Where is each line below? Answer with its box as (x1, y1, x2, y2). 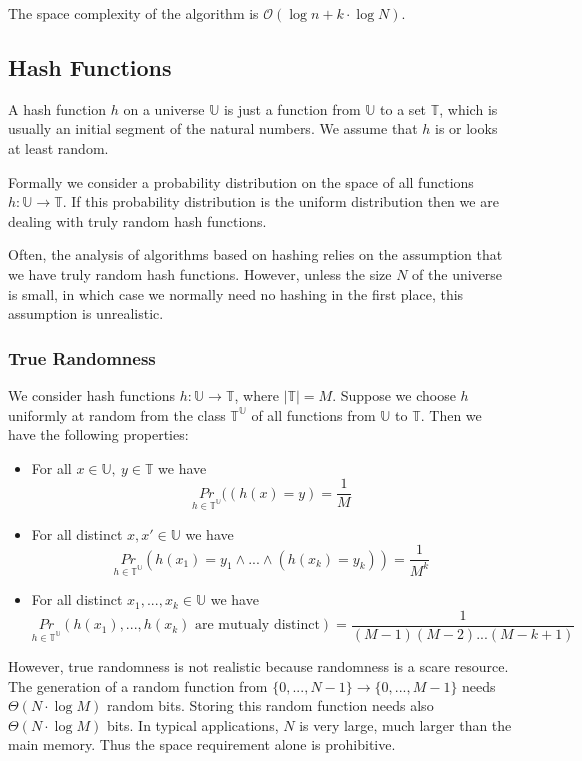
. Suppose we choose (332, 384, 456, 405)
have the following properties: (8, 424, 189, 445)
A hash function (8, 98, 107, 119)
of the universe (412, 263, 503, 284)
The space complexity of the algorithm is (8, 3, 259, 23)
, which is (439, 98, 498, 119)
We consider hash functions (8, 384, 176, 405)
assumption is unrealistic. (8, 303, 164, 324)
